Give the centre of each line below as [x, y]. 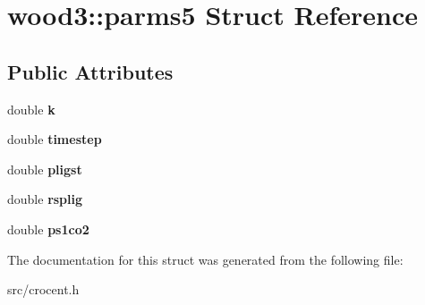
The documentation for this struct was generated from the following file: [205, 259]
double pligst [45, 169]
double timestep [55, 139]
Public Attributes [90, 71]
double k [31, 109]
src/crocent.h [43, 289]
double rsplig [45, 199]
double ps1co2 [48, 229]
